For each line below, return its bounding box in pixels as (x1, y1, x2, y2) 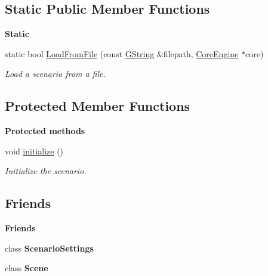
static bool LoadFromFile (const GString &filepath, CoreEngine (5, 47, 239, 60)
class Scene (5, 262, 48, 274)
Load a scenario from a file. (5, 67, 106, 80)
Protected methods (5, 125, 85, 137)
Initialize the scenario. (5, 165, 87, 177)
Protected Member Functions (5, 97, 190, 115)
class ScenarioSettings (5, 241, 94, 254)
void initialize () (5, 144, 64, 157)
